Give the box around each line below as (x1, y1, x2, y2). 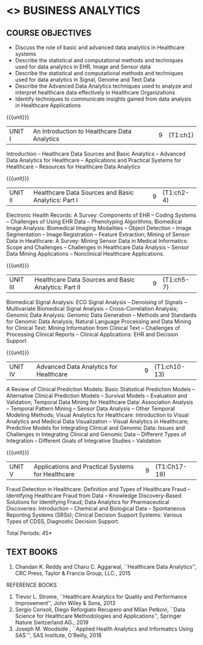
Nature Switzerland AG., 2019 (14, 618, 89, 626)
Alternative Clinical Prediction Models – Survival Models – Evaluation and (6, 392, 187, 399)
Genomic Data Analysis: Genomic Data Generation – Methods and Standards (6, 311, 197, 319)
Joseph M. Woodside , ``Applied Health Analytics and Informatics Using (14, 625, 193, 632)
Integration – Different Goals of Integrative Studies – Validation (6, 437, 161, 444)
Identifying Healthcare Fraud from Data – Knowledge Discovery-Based (6, 492, 182, 499)
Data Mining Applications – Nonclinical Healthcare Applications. (6, 250, 165, 257)
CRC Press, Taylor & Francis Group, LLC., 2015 (14, 569, 131, 577)
